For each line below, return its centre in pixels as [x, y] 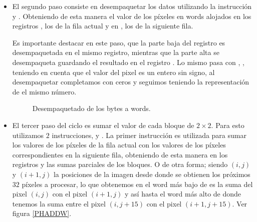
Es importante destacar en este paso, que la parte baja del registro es [119, 42]
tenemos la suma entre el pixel [59, 203]
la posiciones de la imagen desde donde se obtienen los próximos [152, 174]
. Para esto [228, 125]
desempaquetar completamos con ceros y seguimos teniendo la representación [131, 82]
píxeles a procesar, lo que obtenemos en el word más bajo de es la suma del [137, 184]
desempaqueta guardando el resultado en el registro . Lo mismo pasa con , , [128, 62]
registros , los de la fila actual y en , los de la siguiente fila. [103, 26]
